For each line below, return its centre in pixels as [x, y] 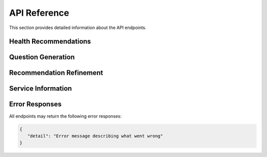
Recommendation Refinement [56, 73]
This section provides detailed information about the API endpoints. [78, 28]
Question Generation [42, 57]
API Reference [39, 13]
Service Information [41, 89]
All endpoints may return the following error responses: [66, 116]
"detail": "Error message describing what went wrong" [95, 136]
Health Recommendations [50, 42]
